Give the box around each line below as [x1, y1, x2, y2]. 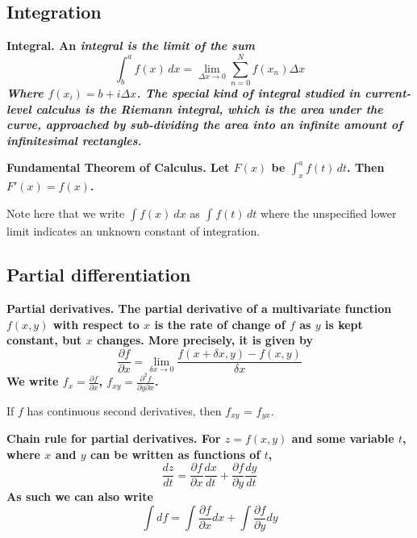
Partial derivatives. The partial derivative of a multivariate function [6, 300, 392, 317]
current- [365, 84, 411, 101]
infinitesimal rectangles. [6, 131, 142, 148]
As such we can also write [6, 488, 153, 505]
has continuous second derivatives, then [27, 402, 222, 419]
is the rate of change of [154, 315, 286, 332]
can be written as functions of [90, 445, 261, 462]
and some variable [291, 429, 394, 446]
